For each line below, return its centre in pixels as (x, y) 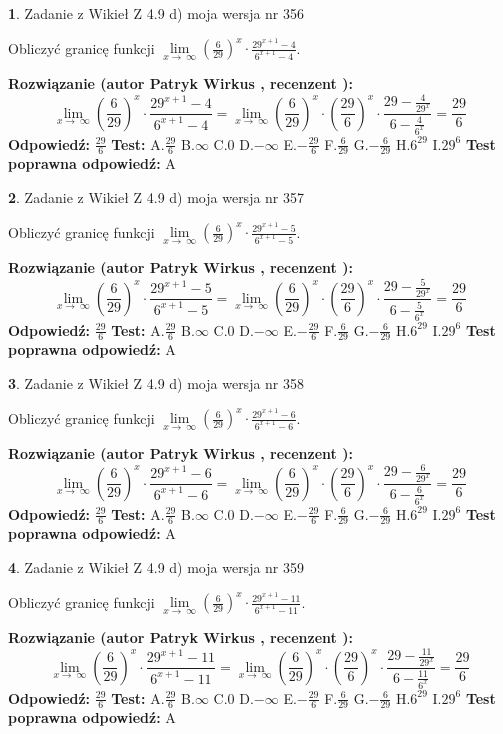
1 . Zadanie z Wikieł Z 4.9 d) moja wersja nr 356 (156, 13)
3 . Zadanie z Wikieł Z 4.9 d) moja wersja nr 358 (156, 382)
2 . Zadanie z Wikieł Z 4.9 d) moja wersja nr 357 (156, 196)
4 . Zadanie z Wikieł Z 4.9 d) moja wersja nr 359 (156, 566)
